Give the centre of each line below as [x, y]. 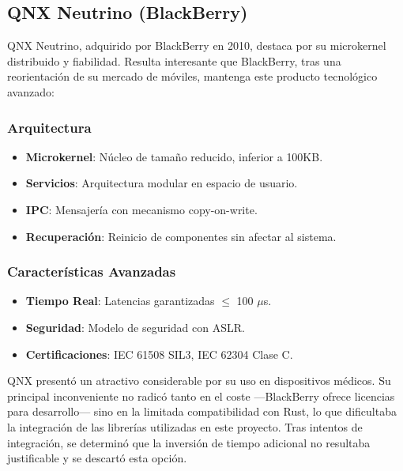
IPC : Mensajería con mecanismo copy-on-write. [141, 209]
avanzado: [31, 91]
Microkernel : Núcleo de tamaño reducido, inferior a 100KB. [174, 156]
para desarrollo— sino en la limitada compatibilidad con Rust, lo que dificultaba [202, 411]
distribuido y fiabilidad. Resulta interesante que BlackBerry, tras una [174, 60]
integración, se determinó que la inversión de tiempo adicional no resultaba [189, 442]
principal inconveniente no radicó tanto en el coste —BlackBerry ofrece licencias [201, 396]
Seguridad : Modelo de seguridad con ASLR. [135, 327]
